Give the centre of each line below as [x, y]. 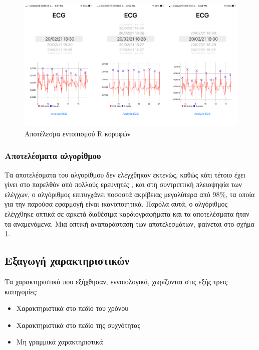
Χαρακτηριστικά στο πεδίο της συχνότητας [78, 325]
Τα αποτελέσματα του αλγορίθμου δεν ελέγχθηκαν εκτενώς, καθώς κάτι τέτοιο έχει [125, 174]
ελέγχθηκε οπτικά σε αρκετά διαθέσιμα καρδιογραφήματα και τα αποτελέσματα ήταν [127, 214]
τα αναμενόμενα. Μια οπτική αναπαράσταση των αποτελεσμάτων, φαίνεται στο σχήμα [129, 223]
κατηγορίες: [21, 291]
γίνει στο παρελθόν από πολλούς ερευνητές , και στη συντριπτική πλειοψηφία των [123, 184]
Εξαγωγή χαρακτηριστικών [67, 260]
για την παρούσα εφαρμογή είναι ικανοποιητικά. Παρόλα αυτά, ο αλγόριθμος [116, 204]
